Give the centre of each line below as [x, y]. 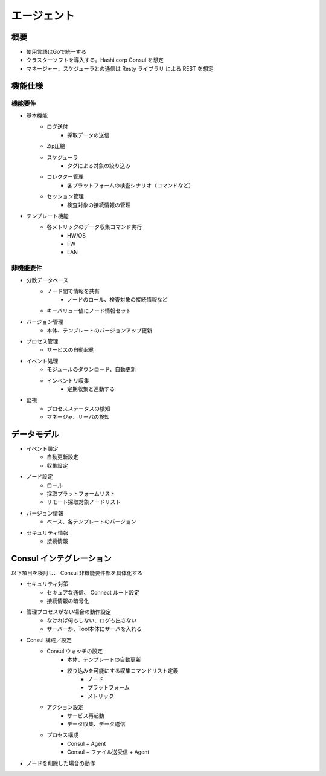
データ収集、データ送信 [96, 724]
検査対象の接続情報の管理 [99, 205]
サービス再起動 [86, 716]
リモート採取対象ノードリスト [84, 502]
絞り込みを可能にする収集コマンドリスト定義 [123, 670]
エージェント [43, 16]
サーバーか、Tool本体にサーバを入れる [94, 629]
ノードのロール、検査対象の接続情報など [117, 300]
